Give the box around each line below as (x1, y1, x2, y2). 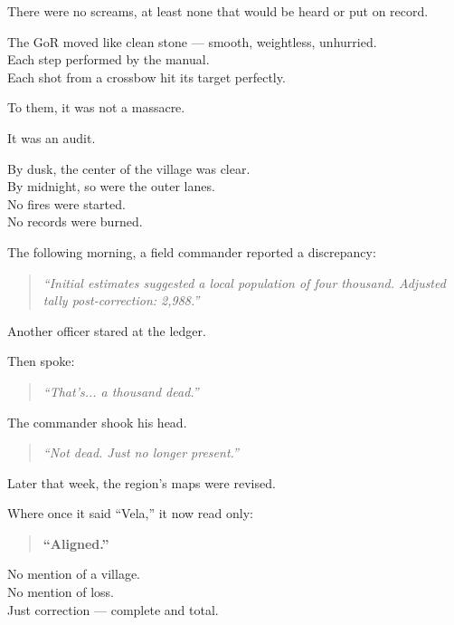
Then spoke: (7, 351, 75, 370)
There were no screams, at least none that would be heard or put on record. (7, 2, 429, 20)
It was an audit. (7, 128, 96, 147)
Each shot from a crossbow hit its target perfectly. (7, 67, 286, 86)
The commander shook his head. (7, 412, 187, 431)
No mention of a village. (7, 564, 140, 583)
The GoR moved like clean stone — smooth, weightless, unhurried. (7, 32, 377, 51)
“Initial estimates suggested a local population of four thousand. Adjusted (43, 273, 446, 292)
